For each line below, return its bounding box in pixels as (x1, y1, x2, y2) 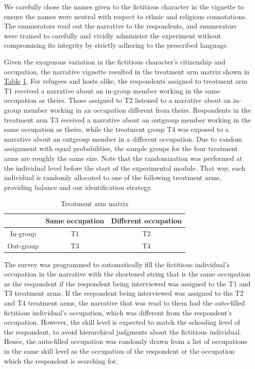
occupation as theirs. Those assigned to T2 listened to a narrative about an (4, 95, 231, 105)
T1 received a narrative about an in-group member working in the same (4, 85, 221, 95)
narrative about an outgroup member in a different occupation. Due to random (4, 133, 242, 144)
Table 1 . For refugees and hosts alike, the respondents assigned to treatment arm (4, 76, 248, 86)
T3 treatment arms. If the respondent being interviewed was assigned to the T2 (4, 288, 244, 298)
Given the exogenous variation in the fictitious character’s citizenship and (4, 56, 226, 66)
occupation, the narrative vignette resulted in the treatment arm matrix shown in (4, 66, 250, 76)
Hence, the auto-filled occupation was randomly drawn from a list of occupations (4, 336, 248, 346)
